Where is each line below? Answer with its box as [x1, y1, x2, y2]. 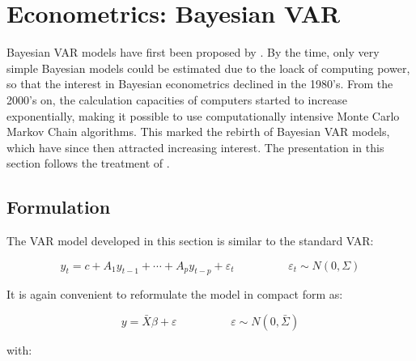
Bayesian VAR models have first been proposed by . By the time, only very [6, 44, 380, 61]
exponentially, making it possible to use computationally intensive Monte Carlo [6, 107, 400, 124]
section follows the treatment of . [6, 155, 170, 172]
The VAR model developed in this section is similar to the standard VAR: [6, 232, 374, 249]
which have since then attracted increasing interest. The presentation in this [6, 138, 384, 155]
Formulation [6, 194, 111, 219]
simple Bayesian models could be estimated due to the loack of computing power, [6, 59, 410, 76]
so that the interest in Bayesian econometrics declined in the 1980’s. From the [6, 75, 393, 92]
